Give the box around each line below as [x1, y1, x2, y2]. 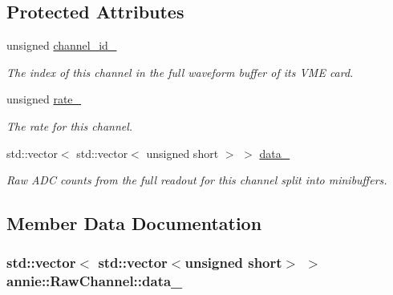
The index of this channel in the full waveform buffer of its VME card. [6, 63, 354, 80]
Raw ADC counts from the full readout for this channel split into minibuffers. [6, 172, 387, 188]
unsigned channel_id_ [6, 37, 117, 54]
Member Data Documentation [6, 211, 262, 236]
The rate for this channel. [6, 117, 133, 134]
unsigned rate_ [6, 91, 82, 107]
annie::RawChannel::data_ [6, 271, 183, 291]
